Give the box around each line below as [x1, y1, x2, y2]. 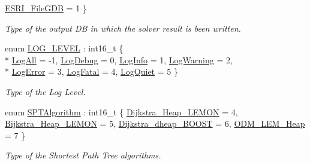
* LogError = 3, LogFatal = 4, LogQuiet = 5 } [5, 65, 178, 78]
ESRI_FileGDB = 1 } [5, 2, 87, 14]
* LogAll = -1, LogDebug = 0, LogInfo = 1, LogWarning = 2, [5, 53, 233, 66]
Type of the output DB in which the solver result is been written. [5, 22, 241, 34]
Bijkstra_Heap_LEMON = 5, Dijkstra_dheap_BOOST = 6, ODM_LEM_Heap [5, 117, 305, 130]
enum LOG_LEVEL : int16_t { [5, 42, 124, 54]
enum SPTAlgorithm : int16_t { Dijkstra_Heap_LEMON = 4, [5, 105, 238, 118]
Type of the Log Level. [5, 85, 86, 97]
